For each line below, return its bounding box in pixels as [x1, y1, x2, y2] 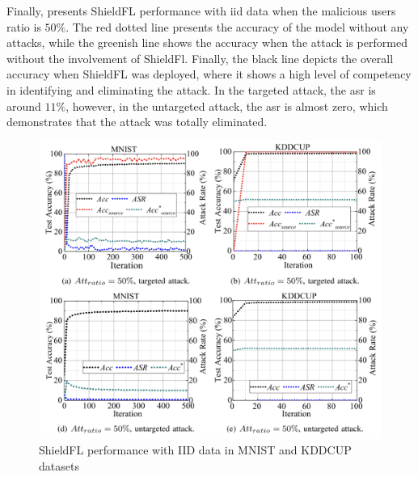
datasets [39, 458, 79, 475]
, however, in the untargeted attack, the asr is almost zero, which [65, 97, 388, 114]
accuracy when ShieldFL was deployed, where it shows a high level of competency [6, 65, 412, 82]
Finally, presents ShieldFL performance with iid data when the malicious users [6, 2, 396, 19]
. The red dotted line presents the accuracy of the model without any [65, 18, 409, 35]
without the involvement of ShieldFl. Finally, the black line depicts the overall [6, 49, 394, 66]
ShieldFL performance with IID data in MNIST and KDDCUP [39, 441, 352, 458]
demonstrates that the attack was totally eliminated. [6, 113, 268, 130]
